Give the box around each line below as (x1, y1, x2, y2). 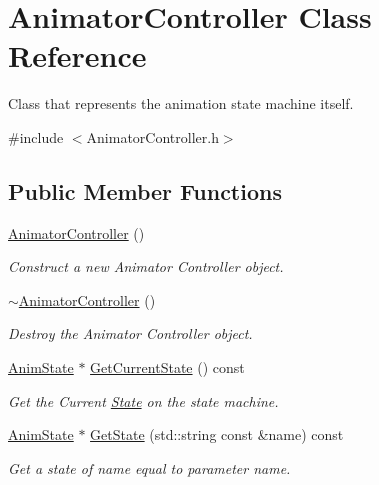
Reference (8, 35, 147, 76)
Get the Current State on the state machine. (8, 390, 279, 411)
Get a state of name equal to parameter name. (8, 457, 291, 478)
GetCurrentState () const (90, 357, 245, 378)
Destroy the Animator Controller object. (8, 323, 253, 344)
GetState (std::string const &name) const (90, 424, 344, 445)
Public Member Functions (8, 175, 282, 206)
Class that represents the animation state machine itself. (8, 93, 354, 114)
